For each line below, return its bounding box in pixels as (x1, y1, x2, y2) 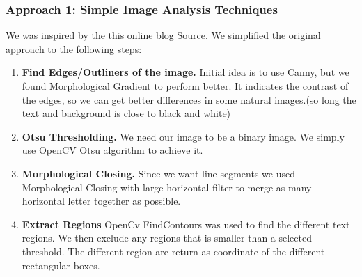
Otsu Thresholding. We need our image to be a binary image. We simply (22, 129, 345, 143)
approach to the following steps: (6, 41, 142, 56)
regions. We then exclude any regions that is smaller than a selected (22, 230, 312, 245)
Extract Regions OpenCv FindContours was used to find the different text (22, 216, 350, 231)
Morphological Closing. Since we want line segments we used (22, 166, 295, 180)
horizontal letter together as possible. (22, 193, 181, 208)
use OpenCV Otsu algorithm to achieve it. (22, 143, 203, 157)
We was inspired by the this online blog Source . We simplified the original (6, 28, 321, 42)
